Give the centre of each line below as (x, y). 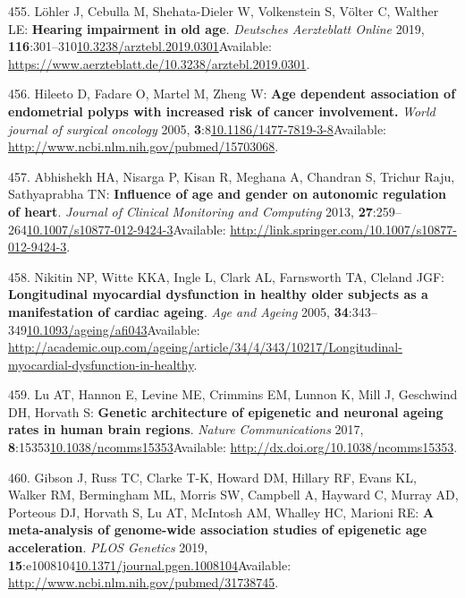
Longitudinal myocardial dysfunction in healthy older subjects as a (218, 294)
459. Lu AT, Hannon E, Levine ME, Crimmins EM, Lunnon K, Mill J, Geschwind (233, 394)
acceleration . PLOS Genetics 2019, (108, 547)
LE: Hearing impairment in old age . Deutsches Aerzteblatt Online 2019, (216, 28)
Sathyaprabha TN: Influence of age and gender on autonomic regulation (228, 194)
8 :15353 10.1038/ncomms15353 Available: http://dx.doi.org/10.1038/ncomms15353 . (233, 447)
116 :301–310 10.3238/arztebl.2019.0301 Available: (140, 46)
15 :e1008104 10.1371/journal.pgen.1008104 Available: (150, 564)
